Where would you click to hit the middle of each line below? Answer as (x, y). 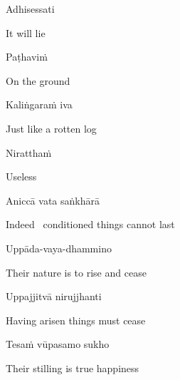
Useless (21, 176)
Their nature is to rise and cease (76, 272)
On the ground (38, 80)
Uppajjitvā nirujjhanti (54, 296)
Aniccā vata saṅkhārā (53, 200)
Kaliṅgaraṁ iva (39, 104)
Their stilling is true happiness (73, 368)
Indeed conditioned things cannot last (90, 224)
